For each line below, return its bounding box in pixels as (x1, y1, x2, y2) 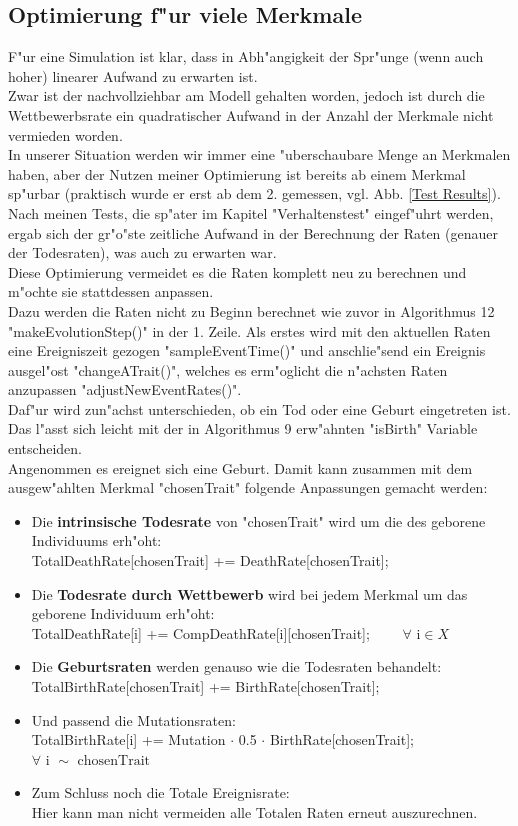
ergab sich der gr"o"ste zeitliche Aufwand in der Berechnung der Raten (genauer (8, 222, 498, 243)
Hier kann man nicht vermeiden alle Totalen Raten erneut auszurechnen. (31, 801, 478, 822)
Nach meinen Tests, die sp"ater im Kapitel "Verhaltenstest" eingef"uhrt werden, (8, 202, 494, 223)
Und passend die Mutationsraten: (31, 709, 236, 730)
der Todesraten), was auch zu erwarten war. (8, 242, 277, 263)
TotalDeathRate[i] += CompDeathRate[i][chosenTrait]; (31, 622, 370, 643)
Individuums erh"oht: (31, 530, 162, 551)
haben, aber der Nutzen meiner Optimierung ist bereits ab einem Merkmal (8, 163, 466, 184)
